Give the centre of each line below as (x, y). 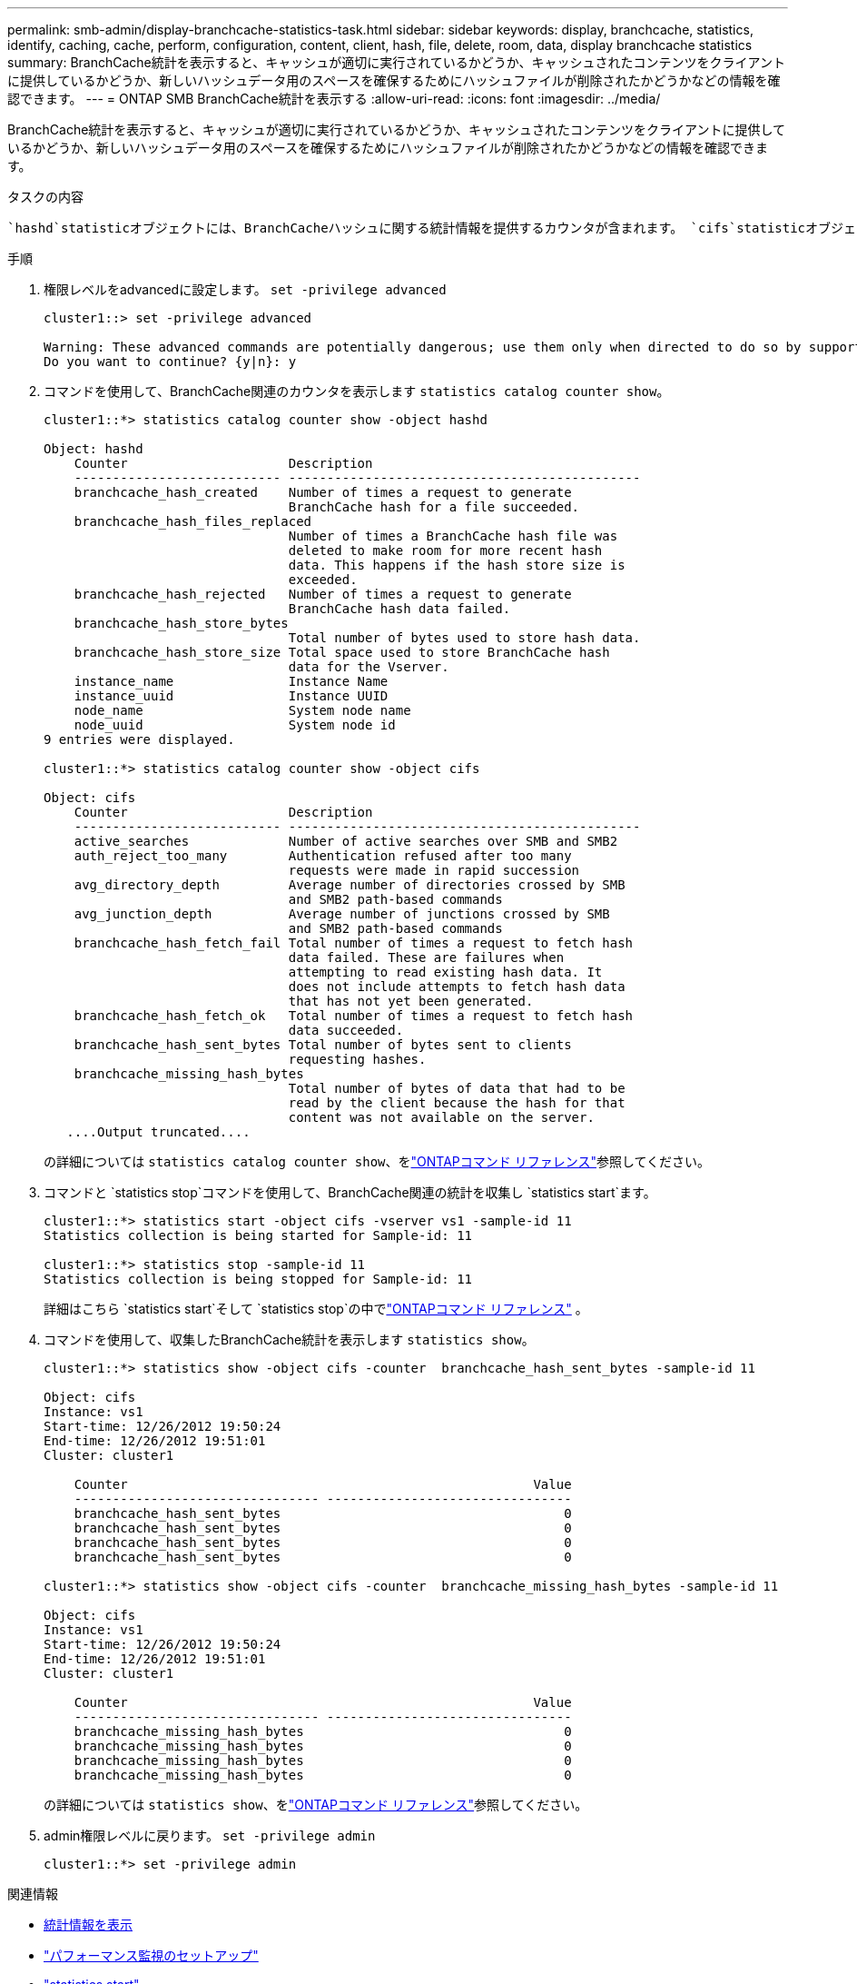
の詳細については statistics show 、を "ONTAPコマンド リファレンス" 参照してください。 (316, 1805)
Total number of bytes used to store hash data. (464, 638)
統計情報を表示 (88, 1924)
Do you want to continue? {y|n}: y (170, 362)
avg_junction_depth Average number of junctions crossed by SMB (342, 914)
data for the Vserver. (369, 667)
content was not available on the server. (441, 1117)
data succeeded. (346, 1030)
